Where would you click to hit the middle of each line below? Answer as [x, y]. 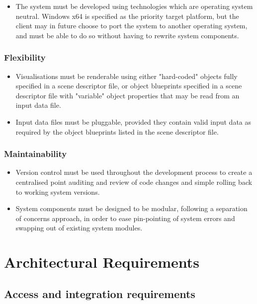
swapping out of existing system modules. [79, 228]
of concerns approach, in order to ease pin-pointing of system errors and [125, 218]
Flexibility [25, 57]
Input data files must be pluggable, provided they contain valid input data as [133, 121]
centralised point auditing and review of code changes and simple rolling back [134, 182]
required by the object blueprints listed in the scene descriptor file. [117, 131]
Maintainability [36, 154]
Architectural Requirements [102, 262]
